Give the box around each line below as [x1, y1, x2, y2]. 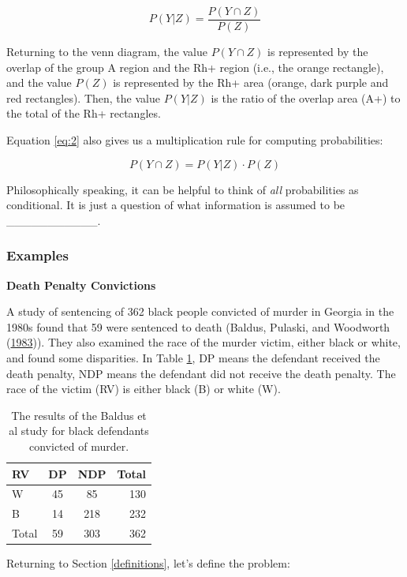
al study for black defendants [9, 422, 149, 439]
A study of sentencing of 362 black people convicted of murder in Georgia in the [6, 303, 394, 320]
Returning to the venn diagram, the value [6, 43, 208, 60]
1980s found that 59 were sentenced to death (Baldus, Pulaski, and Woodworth [6, 318, 390, 335]
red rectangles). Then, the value [6, 89, 160, 106]
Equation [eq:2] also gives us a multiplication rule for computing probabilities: [6, 132, 383, 148]
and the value [6, 74, 72, 91]
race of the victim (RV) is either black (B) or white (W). [6, 380, 281, 397]
